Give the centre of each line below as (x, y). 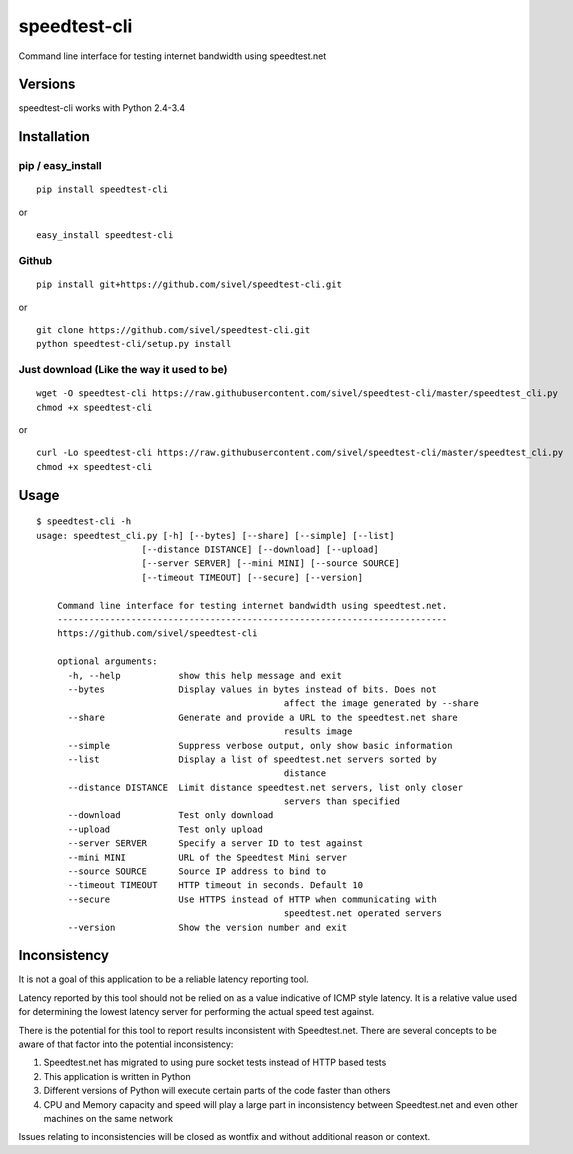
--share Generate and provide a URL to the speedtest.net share (263, 717)
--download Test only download (170, 815)
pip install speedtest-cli (102, 189)
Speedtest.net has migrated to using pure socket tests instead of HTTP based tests (215, 1062)
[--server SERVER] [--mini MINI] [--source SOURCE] (270, 563)
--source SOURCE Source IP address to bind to (197, 871)
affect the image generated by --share (381, 703)
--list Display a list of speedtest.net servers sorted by (252, 759)
